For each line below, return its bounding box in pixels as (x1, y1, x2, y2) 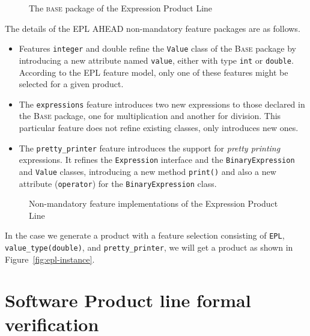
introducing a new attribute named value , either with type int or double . (19, 53, 294, 66)
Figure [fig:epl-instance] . (5, 252, 95, 265)
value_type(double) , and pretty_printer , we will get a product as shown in (5, 241, 293, 253)
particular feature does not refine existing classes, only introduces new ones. (19, 121, 299, 133)
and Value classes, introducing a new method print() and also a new (19, 165, 276, 177)
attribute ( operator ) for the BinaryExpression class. (19, 177, 217, 189)
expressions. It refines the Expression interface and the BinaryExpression (19, 153, 295, 166)
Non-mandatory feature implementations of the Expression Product (29, 197, 278, 210)
